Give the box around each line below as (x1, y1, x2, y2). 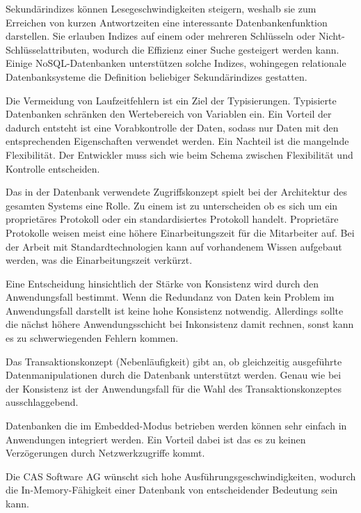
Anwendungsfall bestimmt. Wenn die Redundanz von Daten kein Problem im (6, 290, 335, 304)
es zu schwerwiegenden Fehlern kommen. (6, 331, 179, 345)
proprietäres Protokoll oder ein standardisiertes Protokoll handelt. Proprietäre (6, 212, 339, 226)
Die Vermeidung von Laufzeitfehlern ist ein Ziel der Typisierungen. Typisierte (6, 93, 337, 107)
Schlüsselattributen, (6, 42, 90, 56)
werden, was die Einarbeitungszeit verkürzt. (6, 253, 193, 267)
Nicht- (319, 29, 345, 43)
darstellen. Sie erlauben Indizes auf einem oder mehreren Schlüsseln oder (6, 29, 316, 43)
